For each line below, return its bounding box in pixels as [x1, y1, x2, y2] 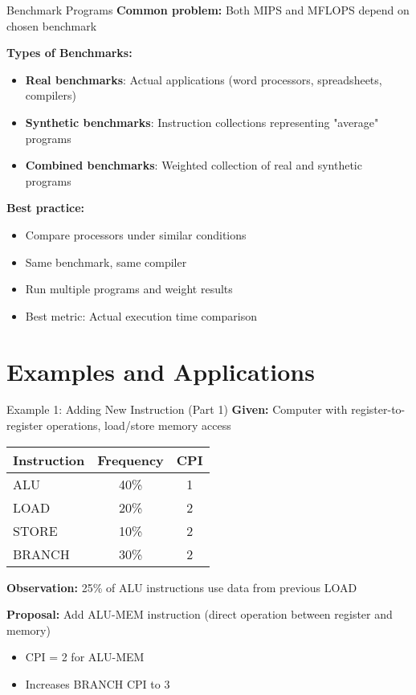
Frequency [97, 450, 164, 469]
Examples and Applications [6, 354, 315, 387]
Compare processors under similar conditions [25, 226, 247, 243]
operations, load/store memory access [46, 417, 231, 434]
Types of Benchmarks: [6, 44, 133, 61]
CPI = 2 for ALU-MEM [25, 648, 145, 665]
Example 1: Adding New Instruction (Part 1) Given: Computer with [6, 401, 348, 418]
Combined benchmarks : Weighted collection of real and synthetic [25, 157, 362, 174]
